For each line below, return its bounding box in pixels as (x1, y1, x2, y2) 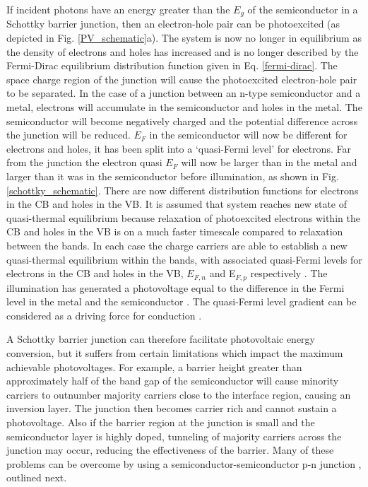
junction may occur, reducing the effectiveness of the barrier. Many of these (6, 442, 334, 457)
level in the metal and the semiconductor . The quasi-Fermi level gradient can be (6, 294, 357, 309)
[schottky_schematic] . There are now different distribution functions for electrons (6, 182, 359, 197)
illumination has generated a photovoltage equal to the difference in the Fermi (6, 280, 345, 295)
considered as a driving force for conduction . (6, 307, 202, 322)
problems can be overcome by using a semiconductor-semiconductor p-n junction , (6, 456, 362, 471)
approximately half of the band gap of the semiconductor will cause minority (6, 373, 339, 388)
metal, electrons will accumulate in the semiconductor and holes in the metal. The (6, 100, 362, 115)
